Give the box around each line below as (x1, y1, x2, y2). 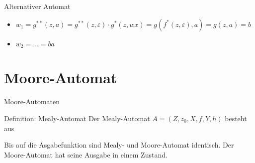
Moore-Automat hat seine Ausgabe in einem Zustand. (4, 149, 168, 160)
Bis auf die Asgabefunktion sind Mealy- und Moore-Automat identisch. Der (4, 140, 234, 150)
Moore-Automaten (4, 96, 60, 107)
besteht (225, 113, 247, 123)
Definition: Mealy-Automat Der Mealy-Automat (4, 113, 150, 123)
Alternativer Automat (4, 1, 71, 11)
